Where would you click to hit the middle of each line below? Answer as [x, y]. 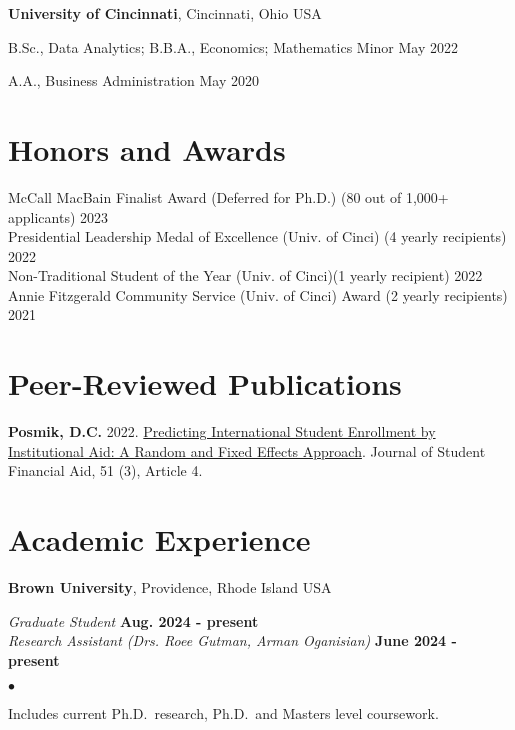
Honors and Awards [147, 148]
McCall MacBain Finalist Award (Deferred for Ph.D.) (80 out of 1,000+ [228, 196]
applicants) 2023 [58, 216]
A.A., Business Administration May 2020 [133, 80]
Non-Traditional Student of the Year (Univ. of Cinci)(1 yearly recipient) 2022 [245, 275]
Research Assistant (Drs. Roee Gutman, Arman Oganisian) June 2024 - [232, 640]
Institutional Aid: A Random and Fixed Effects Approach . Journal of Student [247, 450]
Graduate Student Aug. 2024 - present [133, 620]
